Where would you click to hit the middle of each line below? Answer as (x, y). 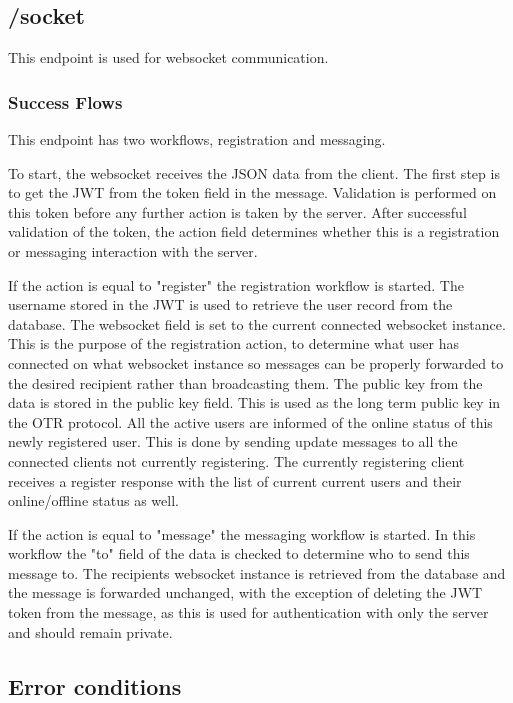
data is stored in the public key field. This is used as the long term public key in (254, 402)
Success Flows (65, 101)
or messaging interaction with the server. (133, 250)
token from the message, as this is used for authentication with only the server (248, 612)
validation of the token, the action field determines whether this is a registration (254, 231)
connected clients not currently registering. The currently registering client (236, 460)
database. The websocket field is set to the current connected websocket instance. (257, 323)
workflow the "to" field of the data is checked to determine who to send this (239, 553)
